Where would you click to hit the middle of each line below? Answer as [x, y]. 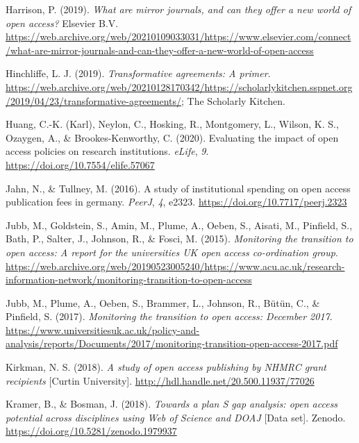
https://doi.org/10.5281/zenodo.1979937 [91, 431]
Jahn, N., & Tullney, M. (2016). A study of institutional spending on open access [178, 188]
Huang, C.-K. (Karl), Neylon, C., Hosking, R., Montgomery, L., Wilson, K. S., [172, 124]
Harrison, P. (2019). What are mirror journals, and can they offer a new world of [178, 9]
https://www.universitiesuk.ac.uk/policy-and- [103, 329]
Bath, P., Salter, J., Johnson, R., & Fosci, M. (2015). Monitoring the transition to [179, 239]
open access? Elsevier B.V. [62, 23]
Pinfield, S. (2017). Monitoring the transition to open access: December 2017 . [169, 316]
